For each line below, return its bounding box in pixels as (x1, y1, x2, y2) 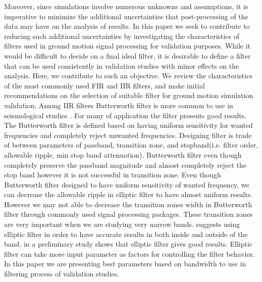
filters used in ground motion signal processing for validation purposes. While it (4, 40, 251, 51)
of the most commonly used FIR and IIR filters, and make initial (4, 80, 205, 90)
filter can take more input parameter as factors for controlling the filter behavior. (4, 248, 255, 259)
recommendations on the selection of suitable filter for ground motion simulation (4, 90, 253, 101)
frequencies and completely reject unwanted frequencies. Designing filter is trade (4, 129, 252, 140)
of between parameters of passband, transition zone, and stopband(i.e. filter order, (4, 139, 258, 150)
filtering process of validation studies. (4, 268, 119, 279)
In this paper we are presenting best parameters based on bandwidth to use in (4, 258, 246, 269)
